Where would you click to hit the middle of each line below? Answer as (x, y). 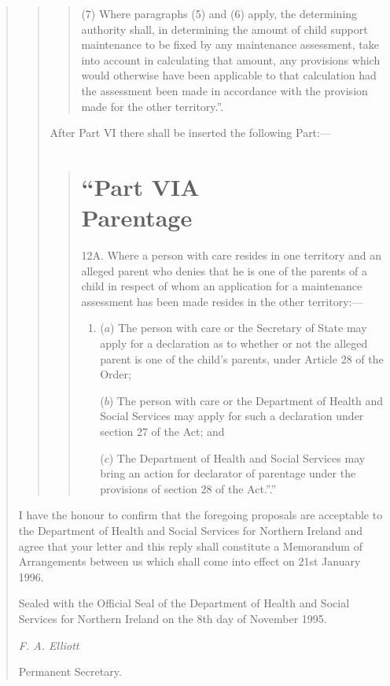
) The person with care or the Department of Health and (246, 400)
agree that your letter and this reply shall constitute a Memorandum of (190, 546)
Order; (116, 374)
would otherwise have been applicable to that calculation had (229, 75)
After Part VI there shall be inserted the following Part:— (190, 133)
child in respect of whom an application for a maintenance (222, 286)
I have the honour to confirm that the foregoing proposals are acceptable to (201, 515)
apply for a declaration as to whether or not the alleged (234, 343)
